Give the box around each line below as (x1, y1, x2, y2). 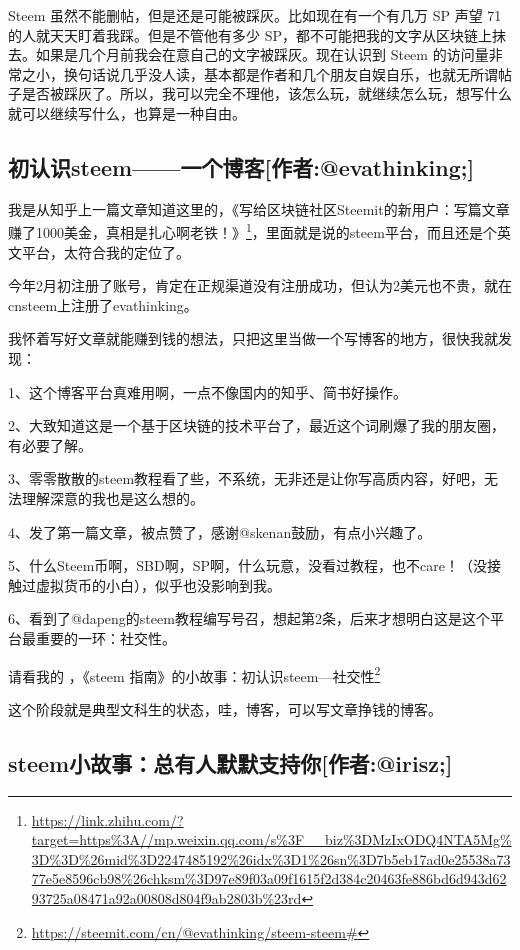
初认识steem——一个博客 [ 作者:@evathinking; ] (8, 151, 475, 182)
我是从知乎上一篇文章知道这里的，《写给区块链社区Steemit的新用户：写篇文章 (8, 198, 510, 219)
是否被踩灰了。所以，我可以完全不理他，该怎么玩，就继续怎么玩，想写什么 (21, 83, 512, 104)
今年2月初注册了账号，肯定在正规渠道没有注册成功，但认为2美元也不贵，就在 (8, 275, 512, 296)
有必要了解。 (8, 434, 92, 455)
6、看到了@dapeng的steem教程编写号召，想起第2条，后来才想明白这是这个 (8, 608, 490, 629)
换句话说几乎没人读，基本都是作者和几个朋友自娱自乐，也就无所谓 (63, 63, 498, 84)
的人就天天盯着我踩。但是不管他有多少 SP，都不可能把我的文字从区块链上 (8, 24, 492, 45)
